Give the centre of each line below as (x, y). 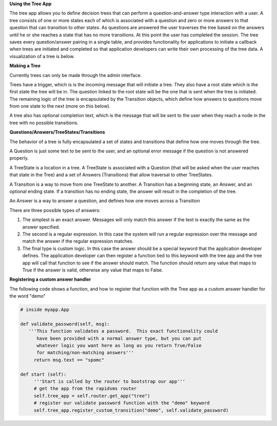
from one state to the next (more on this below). (60, 106)
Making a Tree (25, 66)
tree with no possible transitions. (44, 123)
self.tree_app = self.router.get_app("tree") (92, 396)
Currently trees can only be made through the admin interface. (76, 75)
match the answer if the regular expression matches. (78, 241)
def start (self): (43, 374)
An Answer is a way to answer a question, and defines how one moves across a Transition (105, 201)
